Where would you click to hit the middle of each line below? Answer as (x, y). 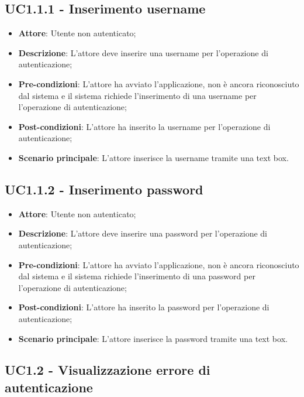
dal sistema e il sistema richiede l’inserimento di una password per (137, 276)
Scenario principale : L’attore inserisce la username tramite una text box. (153, 157)
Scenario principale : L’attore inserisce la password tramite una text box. (153, 338)
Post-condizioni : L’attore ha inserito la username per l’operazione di (144, 126)
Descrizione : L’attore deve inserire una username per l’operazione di (143, 52)
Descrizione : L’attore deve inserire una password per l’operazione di (143, 233)
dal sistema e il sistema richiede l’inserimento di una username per (137, 95)
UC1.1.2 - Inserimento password (104, 189)
